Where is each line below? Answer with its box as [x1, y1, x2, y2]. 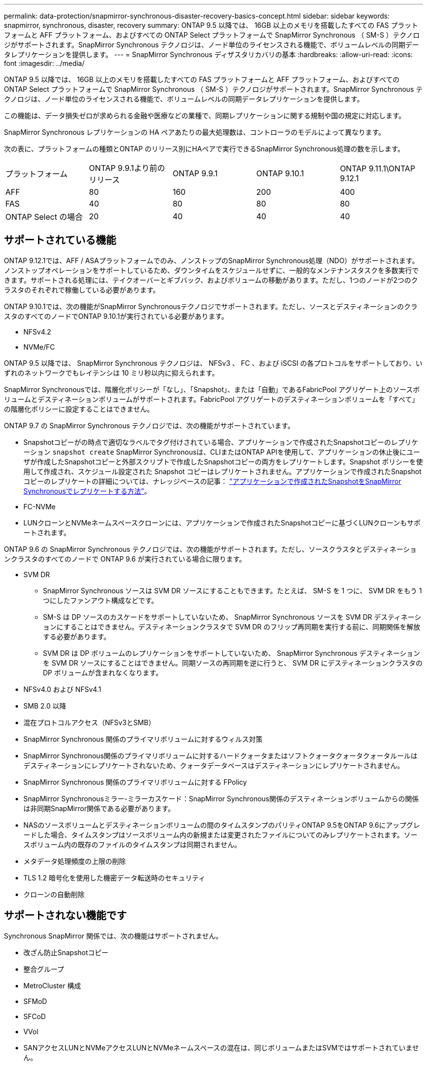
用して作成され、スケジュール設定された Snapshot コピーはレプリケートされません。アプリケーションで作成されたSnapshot [23, 467, 422, 476]
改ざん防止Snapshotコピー [23, 948, 109, 957]
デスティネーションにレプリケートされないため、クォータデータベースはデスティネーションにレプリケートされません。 [23, 761, 404, 770]
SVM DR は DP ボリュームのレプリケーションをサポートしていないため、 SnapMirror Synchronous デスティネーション [43, 648, 420, 657]
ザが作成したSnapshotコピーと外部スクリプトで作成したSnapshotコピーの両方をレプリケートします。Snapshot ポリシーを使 [23, 457, 423, 466]
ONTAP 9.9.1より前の [89, 163, 165, 173]
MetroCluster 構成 [23, 981, 81, 990]
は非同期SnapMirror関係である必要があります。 [23, 804, 175, 813]
